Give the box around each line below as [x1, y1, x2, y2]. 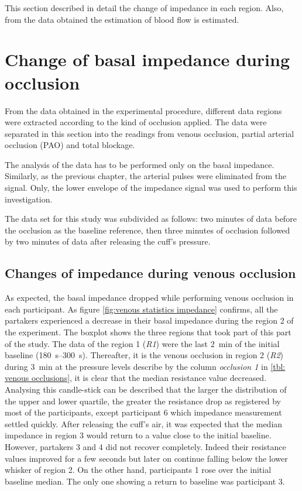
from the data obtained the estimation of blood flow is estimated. [5, 13, 239, 25]
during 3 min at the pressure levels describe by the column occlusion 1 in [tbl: [5, 360, 286, 372]
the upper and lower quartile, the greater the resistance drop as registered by [5, 394, 281, 407]
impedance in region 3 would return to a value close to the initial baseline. [5, 429, 272, 441]
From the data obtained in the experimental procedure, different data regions [5, 104, 282, 116]
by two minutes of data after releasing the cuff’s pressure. [5, 235, 211, 248]
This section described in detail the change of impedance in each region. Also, [5, 2, 284, 13]
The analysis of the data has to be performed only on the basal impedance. [5, 158, 274, 170]
